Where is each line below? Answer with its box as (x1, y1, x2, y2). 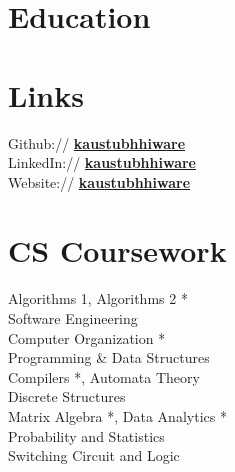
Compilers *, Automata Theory (8, 366, 200, 387)
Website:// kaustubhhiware (8, 171, 191, 192)
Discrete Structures (8, 386, 126, 407)
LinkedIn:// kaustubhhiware (8, 152, 196, 173)
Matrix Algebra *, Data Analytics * (8, 405, 227, 426)
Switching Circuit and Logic (8, 445, 180, 466)
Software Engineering (8, 308, 138, 328)
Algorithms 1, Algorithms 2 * (8, 288, 188, 309)
